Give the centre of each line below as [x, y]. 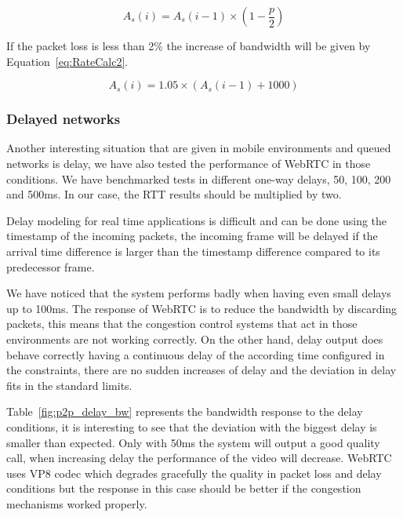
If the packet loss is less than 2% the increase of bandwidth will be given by [189, 46]
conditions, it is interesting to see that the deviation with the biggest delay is [192, 426]
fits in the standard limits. [69, 385]
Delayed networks [64, 119]
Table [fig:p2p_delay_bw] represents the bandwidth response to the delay [185, 411]
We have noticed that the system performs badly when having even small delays [199, 293]
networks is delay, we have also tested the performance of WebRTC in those [189, 163]
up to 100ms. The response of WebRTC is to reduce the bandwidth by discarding [202, 308]
